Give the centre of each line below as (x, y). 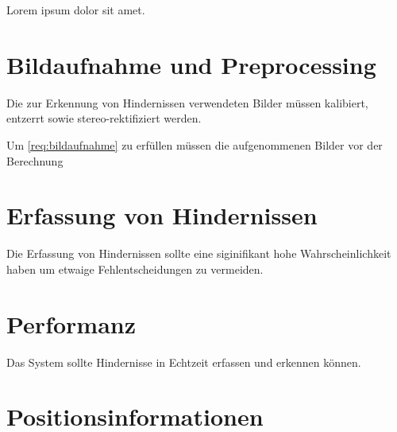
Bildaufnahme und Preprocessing (191, 64)
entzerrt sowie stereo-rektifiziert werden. (104, 118)
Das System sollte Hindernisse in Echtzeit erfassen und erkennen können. (184, 362)
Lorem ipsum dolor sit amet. (76, 10)
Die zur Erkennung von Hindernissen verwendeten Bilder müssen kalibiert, (187, 102)
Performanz (71, 323)
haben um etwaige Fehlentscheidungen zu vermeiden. (135, 269)
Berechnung (35, 160)
